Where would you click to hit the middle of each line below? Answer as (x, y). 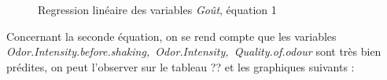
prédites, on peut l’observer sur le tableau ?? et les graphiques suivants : (181, 66)
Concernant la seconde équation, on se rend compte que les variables (171, 36)
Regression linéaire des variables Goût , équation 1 (157, 9)
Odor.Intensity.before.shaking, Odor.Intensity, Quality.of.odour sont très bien (194, 51)
